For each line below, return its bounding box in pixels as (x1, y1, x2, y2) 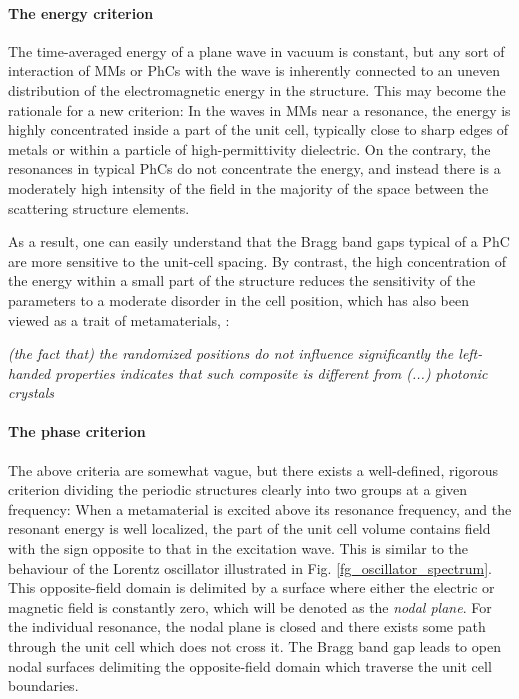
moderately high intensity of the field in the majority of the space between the (8, 177, 489, 198)
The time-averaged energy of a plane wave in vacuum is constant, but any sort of (8, 40, 505, 61)
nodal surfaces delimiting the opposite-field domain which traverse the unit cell (8, 655, 492, 676)
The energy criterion (8, 2, 154, 23)
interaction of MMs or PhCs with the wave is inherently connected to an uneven (8, 60, 501, 81)
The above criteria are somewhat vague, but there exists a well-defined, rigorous (8, 459, 499, 480)
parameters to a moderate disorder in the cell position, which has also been (8, 289, 470, 310)
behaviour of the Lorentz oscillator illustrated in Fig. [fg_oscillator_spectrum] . (8, 557, 493, 578)
